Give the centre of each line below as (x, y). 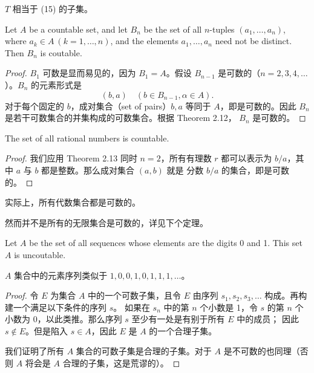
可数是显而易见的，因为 (89, 73)
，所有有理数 (186, 158)
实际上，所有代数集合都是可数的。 (73, 202)
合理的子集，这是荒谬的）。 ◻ (121, 363)
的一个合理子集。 (183, 330)
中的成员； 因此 (268, 319)
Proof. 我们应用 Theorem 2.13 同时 (71, 158)
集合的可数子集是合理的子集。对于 (144, 351)
